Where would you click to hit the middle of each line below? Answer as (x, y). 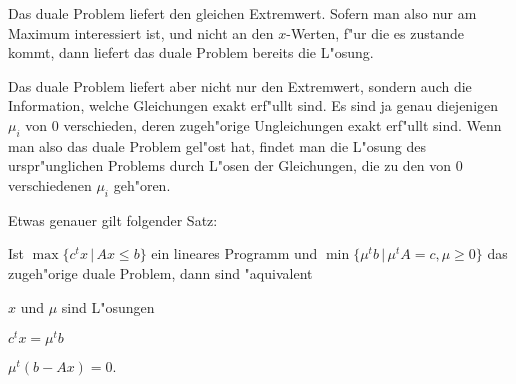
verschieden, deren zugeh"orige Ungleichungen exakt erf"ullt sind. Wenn (282, 124)
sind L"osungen (108, 306)
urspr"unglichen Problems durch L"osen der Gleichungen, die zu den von (230, 165)
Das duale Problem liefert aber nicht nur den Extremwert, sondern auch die (240, 85)
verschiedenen (50, 184)
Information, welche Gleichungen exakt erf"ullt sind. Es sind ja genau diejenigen (253, 105)
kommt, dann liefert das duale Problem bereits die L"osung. (191, 52)
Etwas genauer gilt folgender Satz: (113, 219)
